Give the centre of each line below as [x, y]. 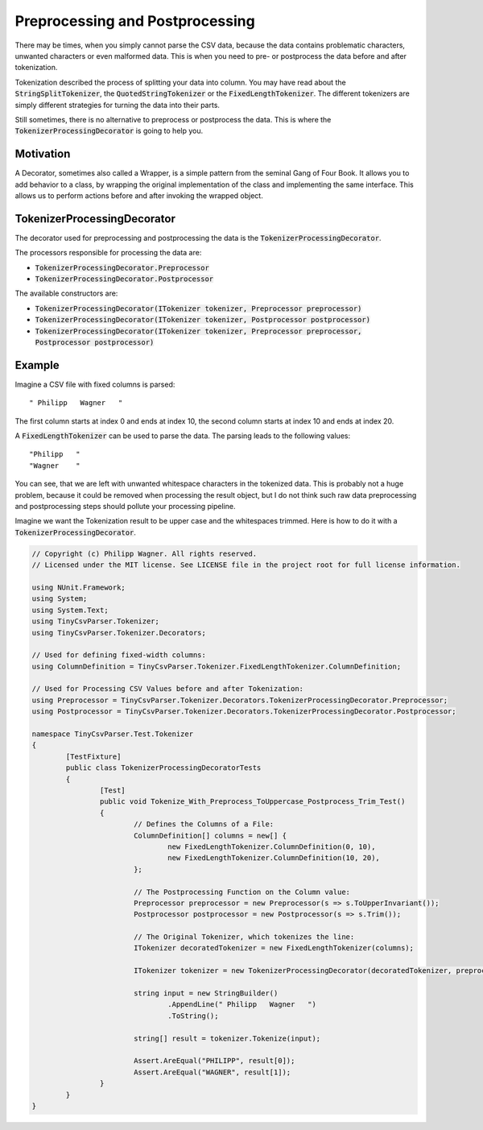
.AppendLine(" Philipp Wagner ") [242, 1004]
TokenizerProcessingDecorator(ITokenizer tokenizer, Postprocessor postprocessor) [202, 320]
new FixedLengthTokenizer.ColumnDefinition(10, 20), [274, 858]
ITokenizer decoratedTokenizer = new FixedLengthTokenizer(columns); [274, 948]
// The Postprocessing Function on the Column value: [242, 892]
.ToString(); [193, 1016]
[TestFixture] [93, 756]
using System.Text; [70, 610]
